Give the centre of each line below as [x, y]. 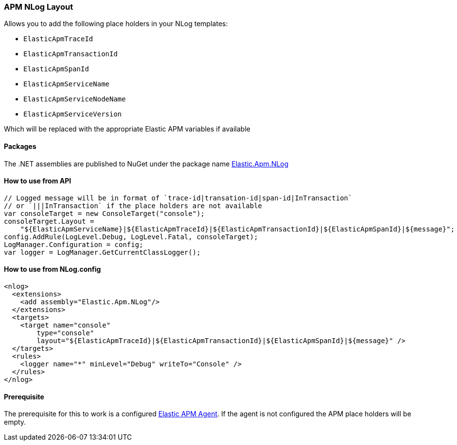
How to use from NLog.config [53, 269]
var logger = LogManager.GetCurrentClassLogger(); [102, 252]
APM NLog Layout [39, 7]
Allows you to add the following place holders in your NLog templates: [116, 24]
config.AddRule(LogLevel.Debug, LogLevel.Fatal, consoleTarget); [131, 237]
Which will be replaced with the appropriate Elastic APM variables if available [127, 129]
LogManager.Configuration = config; [74, 244]
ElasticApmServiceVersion [73, 114]
